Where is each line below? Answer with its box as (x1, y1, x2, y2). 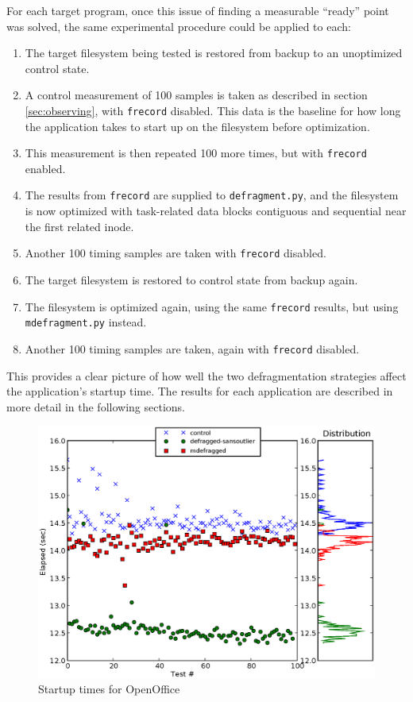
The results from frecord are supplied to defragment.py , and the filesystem (25, 187, 399, 203)
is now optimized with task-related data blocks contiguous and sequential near (25, 202, 407, 219)
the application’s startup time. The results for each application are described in (6, 383, 393, 399)
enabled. (25, 160, 66, 176)
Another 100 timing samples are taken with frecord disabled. (25, 245, 326, 261)
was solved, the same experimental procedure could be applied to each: (6, 17, 351, 34)
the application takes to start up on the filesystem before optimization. (25, 118, 370, 134)
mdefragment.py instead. (25, 314, 147, 330)
